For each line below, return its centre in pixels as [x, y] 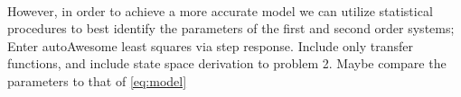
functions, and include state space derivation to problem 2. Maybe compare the [227, 63]
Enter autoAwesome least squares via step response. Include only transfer [210, 45]
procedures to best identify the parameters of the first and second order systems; [231, 28]
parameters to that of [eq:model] [97, 80]
